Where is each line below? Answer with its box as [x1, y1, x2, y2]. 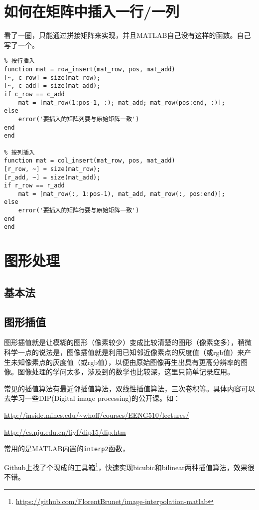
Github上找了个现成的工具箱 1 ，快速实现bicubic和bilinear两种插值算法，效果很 [4, 460, 255, 472]
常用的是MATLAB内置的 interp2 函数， [4, 443, 129, 454]
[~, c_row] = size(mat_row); [4, 74, 101, 81]
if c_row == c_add [4, 90, 65, 98]
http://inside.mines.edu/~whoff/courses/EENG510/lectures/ [4, 410, 189, 420]
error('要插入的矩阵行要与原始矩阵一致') [18, 207, 139, 214]
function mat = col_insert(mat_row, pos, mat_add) [4, 157, 175, 165]
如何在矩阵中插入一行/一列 [4, 1, 180, 21]
